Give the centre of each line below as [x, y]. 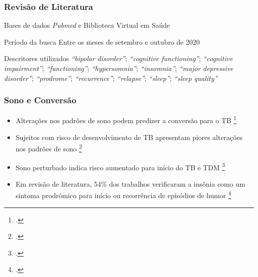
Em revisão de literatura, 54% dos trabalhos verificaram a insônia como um [130, 183]
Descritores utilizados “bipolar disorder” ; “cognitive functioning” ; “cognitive [118, 58]
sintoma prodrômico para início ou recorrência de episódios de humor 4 [123, 194]
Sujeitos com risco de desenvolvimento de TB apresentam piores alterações [129, 137]
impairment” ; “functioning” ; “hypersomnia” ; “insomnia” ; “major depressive [119, 68]
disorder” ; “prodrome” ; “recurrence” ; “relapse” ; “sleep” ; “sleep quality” [111, 78]
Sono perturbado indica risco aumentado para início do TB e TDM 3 [120, 166]
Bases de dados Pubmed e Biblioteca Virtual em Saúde [87, 25]
